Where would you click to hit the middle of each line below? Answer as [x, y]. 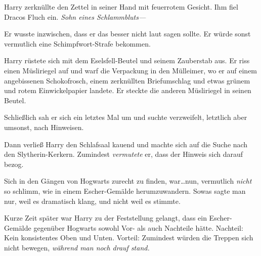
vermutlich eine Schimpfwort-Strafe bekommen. [77, 43]
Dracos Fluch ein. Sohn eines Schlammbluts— [75, 16]
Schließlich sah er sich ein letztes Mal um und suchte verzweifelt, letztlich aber [126, 117]
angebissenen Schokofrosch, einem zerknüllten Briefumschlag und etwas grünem [127, 80]
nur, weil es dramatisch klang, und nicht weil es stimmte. [92, 201]
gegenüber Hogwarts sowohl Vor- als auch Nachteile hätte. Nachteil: [138, 227]
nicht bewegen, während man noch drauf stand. [77, 247]
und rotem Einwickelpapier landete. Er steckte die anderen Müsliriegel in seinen [128, 90]
